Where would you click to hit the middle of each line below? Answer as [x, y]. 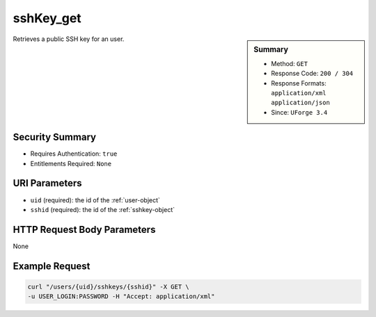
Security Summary [55, 137]
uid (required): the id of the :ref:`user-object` [95, 200]
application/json [300, 103]
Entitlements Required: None [71, 163]
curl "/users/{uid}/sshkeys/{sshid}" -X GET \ [108, 286]
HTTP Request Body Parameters [84, 229]
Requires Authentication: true [74, 154]
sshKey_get [47, 18]
